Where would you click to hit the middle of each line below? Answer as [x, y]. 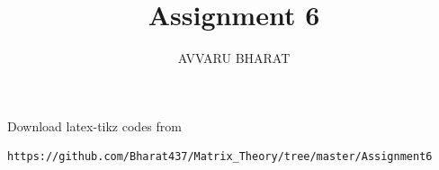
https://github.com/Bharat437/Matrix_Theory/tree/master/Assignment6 [220, 157]
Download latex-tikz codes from [94, 125]
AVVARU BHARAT [234, 58]
